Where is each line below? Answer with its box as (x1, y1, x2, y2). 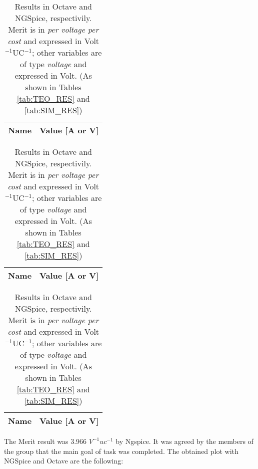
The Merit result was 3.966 (4, 436, 87, 446)
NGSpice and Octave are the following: (4, 455, 123, 466)
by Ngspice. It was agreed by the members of (115, 436, 253, 446)
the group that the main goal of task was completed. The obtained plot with (4, 445, 238, 456)
